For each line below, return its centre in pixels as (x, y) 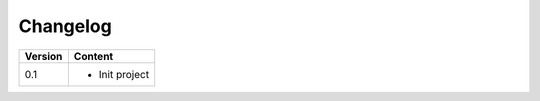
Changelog (65, 26)
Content (93, 56)
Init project (124, 74)
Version (43, 56)
